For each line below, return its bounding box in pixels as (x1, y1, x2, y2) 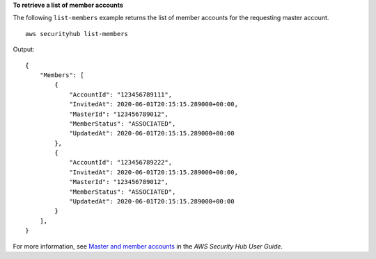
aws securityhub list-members (25, 30, 129, 37)
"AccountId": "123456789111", (69, 90, 173, 99)
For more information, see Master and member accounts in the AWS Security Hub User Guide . (13, 242, 283, 250)
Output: (13, 45, 35, 53)
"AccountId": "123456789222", (69, 158, 173, 167)
